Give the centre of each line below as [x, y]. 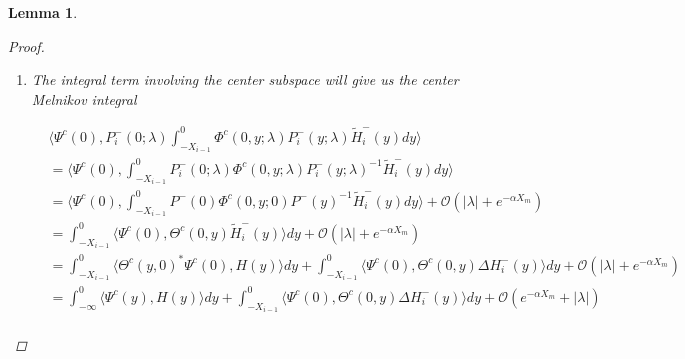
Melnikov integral [84, 98]
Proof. [26, 45]
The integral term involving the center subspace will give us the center [245, 79]
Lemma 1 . [43, 12]
